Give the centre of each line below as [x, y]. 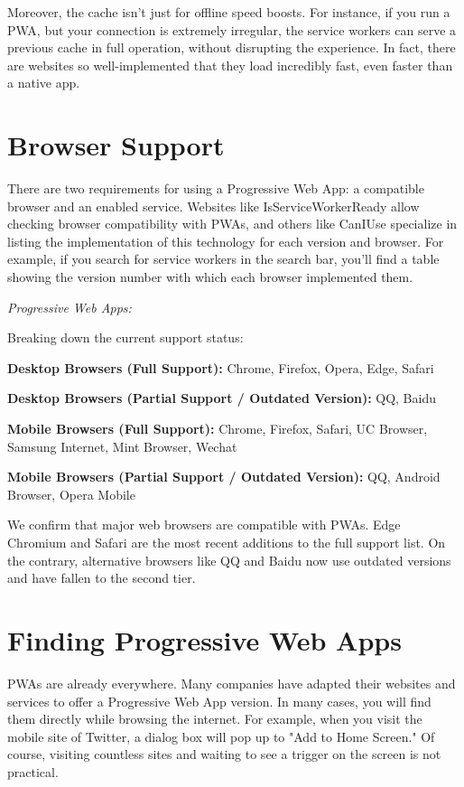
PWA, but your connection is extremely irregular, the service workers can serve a [232, 29]
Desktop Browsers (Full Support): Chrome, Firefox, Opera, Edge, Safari [221, 367]
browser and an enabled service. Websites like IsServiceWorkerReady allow [213, 206]
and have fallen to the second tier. [102, 578]
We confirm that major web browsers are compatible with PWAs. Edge [204, 525]
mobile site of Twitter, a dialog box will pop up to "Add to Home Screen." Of [221, 736]
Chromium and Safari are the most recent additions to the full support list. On [227, 542]
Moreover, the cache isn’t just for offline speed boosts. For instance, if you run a [229, 12]
